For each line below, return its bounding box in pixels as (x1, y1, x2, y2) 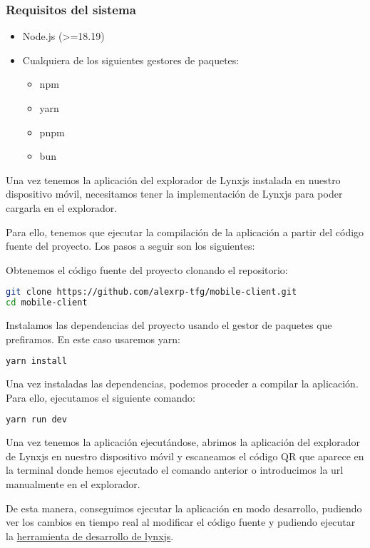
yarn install (6, 356, 67, 367)
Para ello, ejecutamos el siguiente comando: (6, 390, 195, 405)
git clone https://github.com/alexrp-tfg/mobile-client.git (6, 287, 297, 298)
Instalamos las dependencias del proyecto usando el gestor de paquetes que (6, 318, 332, 333)
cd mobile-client (6, 298, 88, 308)
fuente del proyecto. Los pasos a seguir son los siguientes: (6, 238, 255, 253)
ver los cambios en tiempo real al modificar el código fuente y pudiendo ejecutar (6, 514, 356, 529)
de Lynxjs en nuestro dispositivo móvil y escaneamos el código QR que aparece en (6, 448, 364, 463)
